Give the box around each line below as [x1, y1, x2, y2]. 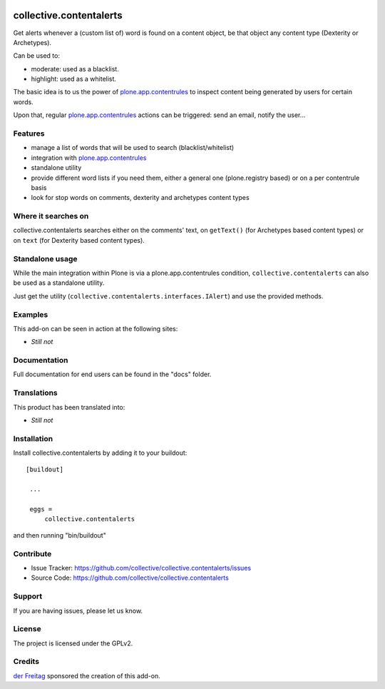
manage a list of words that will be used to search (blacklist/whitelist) [31, 144, 235, 152]
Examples [13, 309, 48, 319]
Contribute [13, 548, 52, 558]
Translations [13, 388, 58, 398]
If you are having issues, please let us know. [13, 606, 143, 615]
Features [13, 129, 45, 139]
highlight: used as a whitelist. [31, 75, 117, 84]
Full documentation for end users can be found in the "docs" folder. [13, 370, 212, 378]
